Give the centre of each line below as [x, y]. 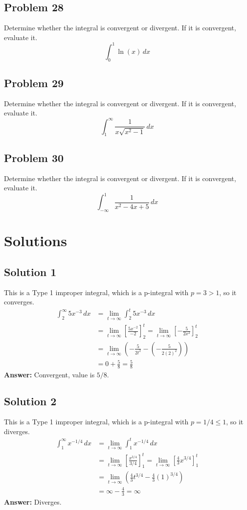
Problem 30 [34, 157]
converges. [19, 302]
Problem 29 [34, 83]
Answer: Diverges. [33, 501]
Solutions [35, 241]
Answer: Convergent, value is [49, 375]
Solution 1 [30, 271]
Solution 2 [30, 401]
